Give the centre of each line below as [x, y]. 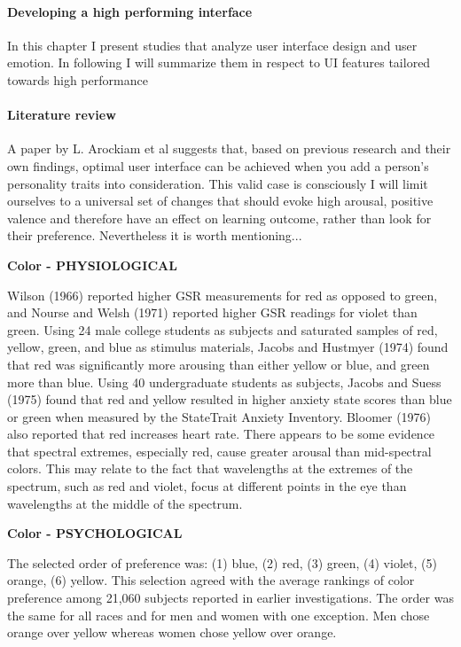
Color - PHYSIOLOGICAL [92, 265]
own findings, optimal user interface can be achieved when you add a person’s [218, 165]
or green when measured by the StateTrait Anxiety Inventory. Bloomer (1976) [219, 416]
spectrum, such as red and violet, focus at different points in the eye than [207, 486]
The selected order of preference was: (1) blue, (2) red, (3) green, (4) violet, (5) [222, 562]
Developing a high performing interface [130, 11]
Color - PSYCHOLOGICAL [95, 533]
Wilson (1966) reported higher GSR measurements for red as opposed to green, [223, 295]
